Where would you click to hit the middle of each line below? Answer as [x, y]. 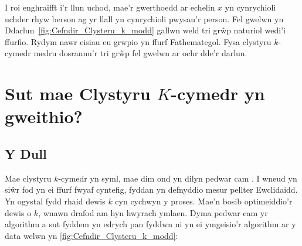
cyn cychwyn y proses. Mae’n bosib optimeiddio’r [204, 201]
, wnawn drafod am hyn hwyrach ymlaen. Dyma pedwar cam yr [153, 212]
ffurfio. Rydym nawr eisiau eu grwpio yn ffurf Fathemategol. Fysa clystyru [138, 41]
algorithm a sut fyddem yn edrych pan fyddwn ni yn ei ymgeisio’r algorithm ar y [150, 224]
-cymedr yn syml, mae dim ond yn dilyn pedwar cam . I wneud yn [178, 178]
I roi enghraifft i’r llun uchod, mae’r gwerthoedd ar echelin [110, 7]
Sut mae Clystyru [78, 93]
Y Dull [26, 153]
